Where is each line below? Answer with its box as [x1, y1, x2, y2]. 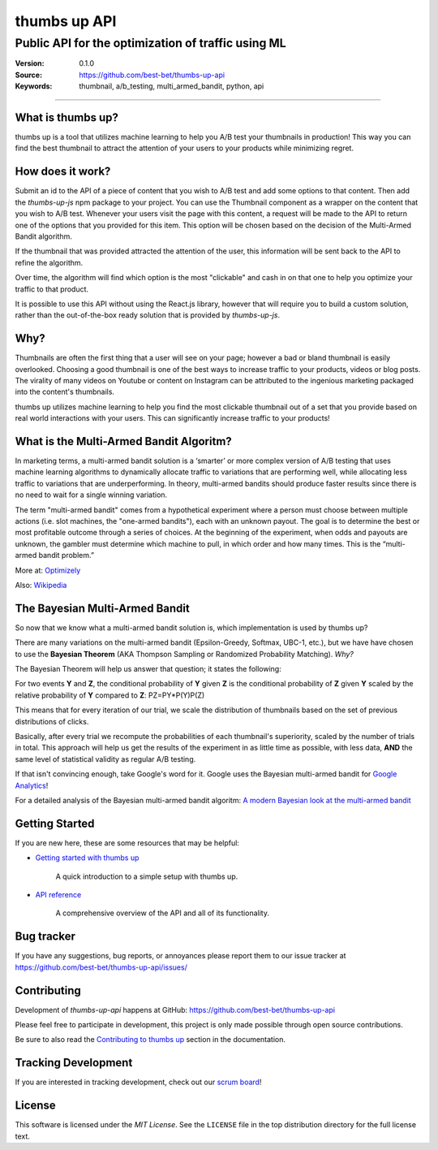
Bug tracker [15, 930, 76, 944]
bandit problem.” [38, 551, 95, 560]
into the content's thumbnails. [15, 387, 115, 397]
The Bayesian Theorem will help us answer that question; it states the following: [15, 664, 281, 674]
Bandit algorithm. [15, 231, 72, 241]
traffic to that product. [15, 284, 89, 294]
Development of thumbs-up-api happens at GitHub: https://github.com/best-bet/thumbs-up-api [15, 1005, 336, 1014]
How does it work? [15, 165, 111, 179]
